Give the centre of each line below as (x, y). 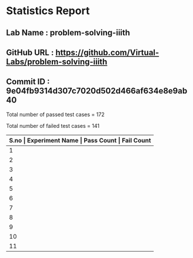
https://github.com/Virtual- (107, 52)
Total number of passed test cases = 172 (55, 114)
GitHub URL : (30, 52)
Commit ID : (28, 82)
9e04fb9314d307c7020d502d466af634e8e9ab (97, 91)
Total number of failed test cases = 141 (53, 125)
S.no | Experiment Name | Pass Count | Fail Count (80, 140)
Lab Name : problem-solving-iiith (68, 33)
